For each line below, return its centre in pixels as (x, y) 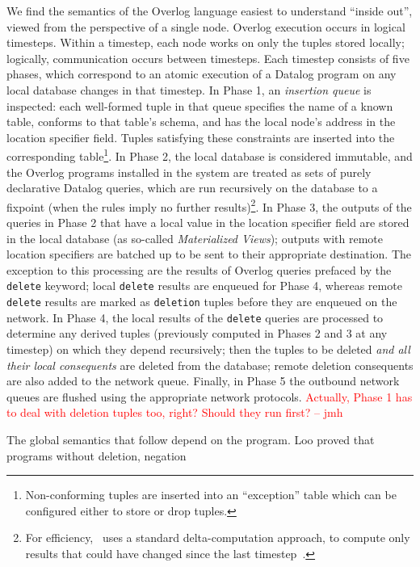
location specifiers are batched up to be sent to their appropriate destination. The (209, 254)
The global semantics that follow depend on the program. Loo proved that (191, 439)
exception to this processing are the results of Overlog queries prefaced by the (199, 269)
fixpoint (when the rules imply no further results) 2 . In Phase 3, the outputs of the (209, 205)
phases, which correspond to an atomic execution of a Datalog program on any (202, 74)
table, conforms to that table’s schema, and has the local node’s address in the (201, 122)
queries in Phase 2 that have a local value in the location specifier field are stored (208, 223)
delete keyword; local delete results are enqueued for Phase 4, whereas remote (204, 286)
